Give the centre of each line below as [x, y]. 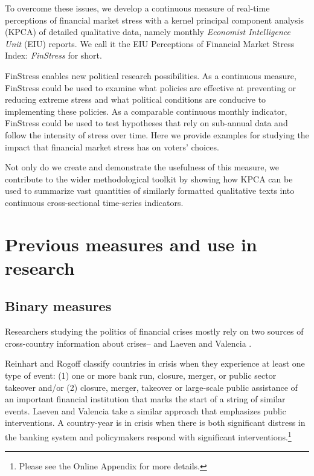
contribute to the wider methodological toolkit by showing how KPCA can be [149, 178]
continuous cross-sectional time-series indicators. [94, 202]
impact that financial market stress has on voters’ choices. [112, 146]
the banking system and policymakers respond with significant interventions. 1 [148, 436]
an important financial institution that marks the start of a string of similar [145, 399]
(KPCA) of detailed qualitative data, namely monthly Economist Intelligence [148, 32]
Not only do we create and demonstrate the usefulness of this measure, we [142, 167]
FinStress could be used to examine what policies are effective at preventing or [151, 87]
